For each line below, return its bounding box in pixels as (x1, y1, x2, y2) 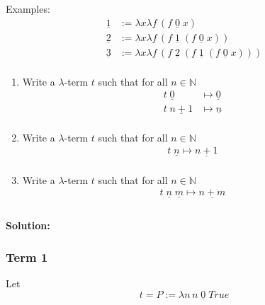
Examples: (6, 1, 50, 16)
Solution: (6, 218, 50, 233)
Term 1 (6, 248, 48, 265)
